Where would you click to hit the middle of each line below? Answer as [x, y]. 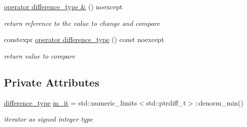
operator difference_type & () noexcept [63, 6]
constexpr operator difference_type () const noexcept [84, 39]
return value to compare [40, 55]
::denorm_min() [219, 102]
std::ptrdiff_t [166, 102]
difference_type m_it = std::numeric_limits [71, 102]
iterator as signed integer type [49, 119]
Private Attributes [52, 82]
